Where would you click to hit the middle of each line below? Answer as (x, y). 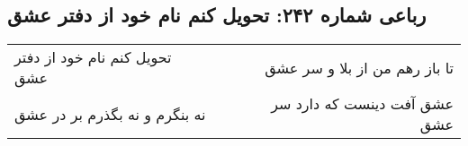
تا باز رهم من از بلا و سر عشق (359, 67)
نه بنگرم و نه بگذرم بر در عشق (110, 114)
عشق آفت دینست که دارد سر (362, 104)
